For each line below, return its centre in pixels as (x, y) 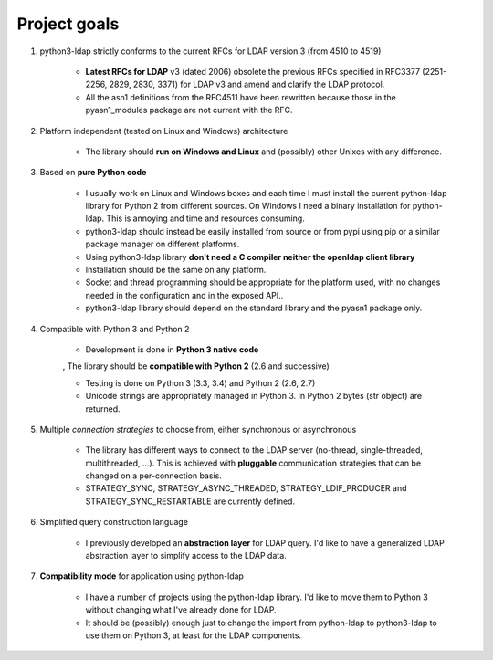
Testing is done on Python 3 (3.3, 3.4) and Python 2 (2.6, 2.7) (200, 382)
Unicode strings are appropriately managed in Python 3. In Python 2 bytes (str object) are (254, 396)
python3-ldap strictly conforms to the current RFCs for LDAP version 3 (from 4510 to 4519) (210, 51)
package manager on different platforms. (163, 244)
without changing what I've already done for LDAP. (181, 610)
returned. (103, 409)
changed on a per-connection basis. (154, 476)
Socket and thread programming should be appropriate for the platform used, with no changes (263, 282)
